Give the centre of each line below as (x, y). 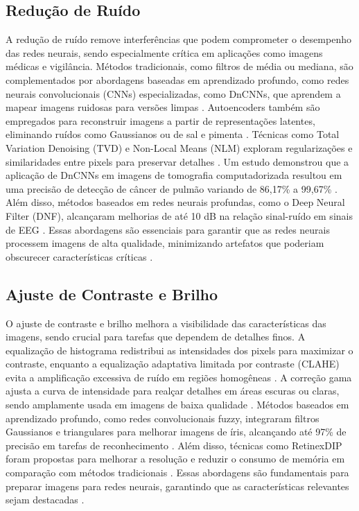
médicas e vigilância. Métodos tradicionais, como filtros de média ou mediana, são (179, 66)
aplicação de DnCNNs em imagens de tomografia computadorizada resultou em (174, 175)
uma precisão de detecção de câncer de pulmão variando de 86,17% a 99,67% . (172, 188)
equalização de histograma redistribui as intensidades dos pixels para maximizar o (179, 350)
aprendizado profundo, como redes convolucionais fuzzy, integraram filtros (163, 418)
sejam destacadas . (45, 500)
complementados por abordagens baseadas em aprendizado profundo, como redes (177, 79)
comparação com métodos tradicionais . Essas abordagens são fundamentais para (177, 473)
